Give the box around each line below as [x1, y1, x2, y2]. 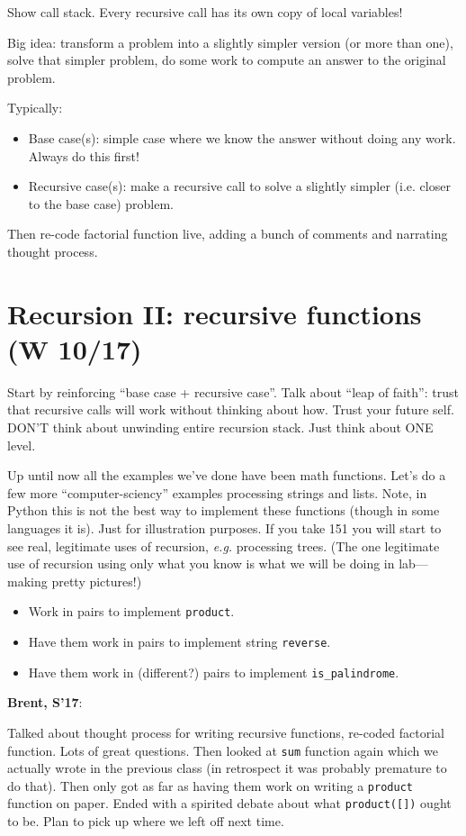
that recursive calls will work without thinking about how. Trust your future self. [7, 400, 454, 419]
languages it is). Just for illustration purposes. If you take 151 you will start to [7, 519, 442, 537]
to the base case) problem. [28, 194, 174, 213]
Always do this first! [28, 146, 139, 165]
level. [7, 435, 36, 454]
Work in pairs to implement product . [28, 602, 235, 621]
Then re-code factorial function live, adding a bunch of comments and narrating [7, 224, 448, 243]
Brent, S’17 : [7, 693, 83, 712]
